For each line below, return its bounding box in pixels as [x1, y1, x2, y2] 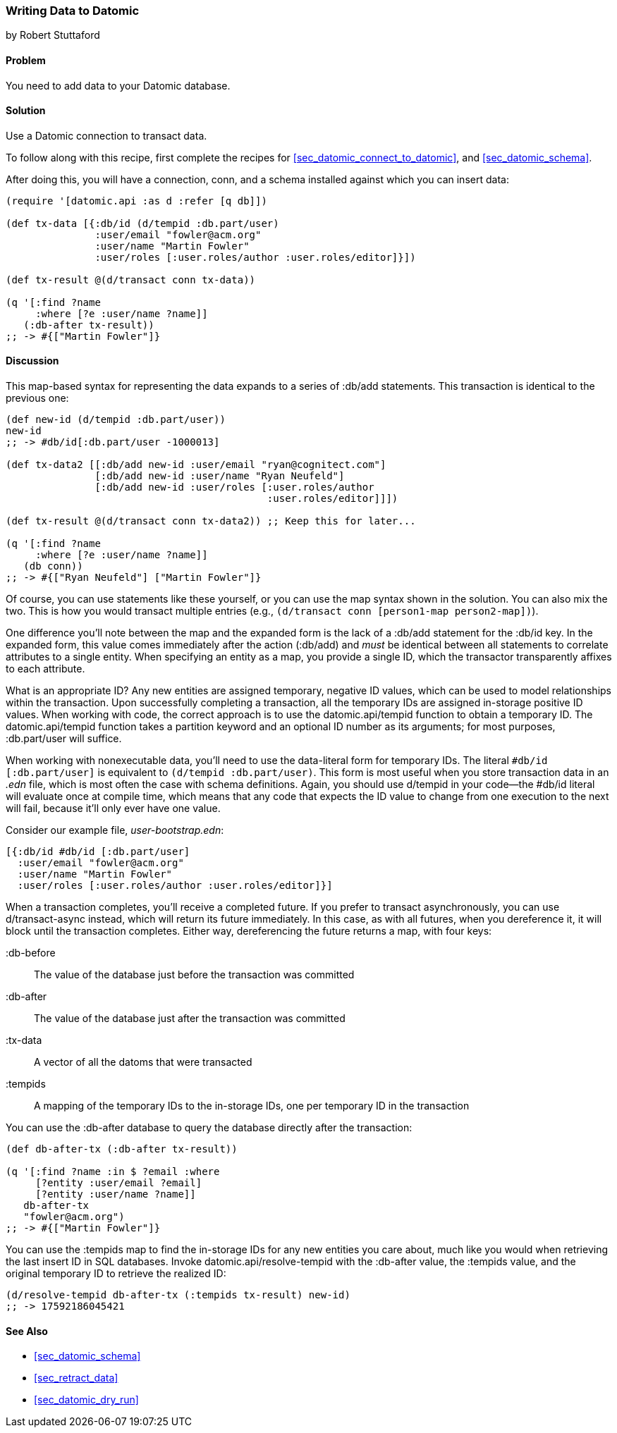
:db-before [6, 947, 56, 959]
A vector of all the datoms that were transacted [34, 1056, 252, 1069]
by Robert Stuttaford [6, 29, 100, 42]
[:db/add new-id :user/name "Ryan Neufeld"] [94, 470, 345, 482]
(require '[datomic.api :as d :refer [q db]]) [6, 195, 267, 207]
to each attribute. [6, 663, 85, 675]
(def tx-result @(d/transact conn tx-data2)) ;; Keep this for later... [6, 515, 416, 527]
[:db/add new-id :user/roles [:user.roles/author [94, 481, 374, 493]
